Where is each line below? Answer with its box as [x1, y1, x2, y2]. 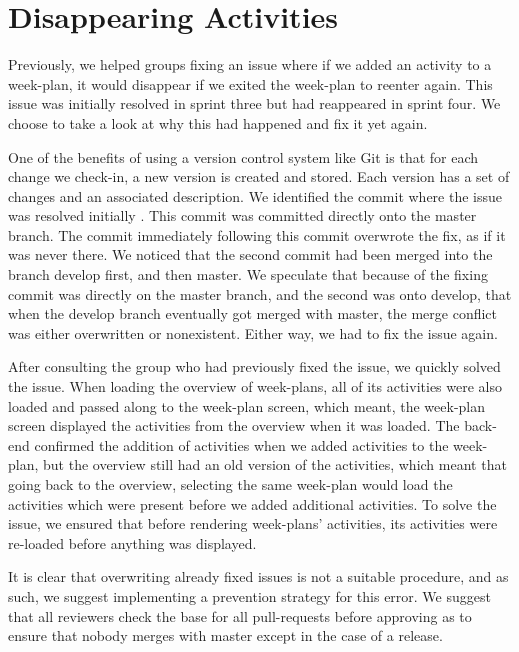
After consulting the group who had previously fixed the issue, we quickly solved [8, 356, 501, 377]
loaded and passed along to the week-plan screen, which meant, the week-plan [8, 395, 486, 416]
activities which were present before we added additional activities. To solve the [8, 493, 497, 514]
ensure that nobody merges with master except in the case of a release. [8, 625, 443, 646]
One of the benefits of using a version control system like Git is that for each [8, 146, 479, 167]
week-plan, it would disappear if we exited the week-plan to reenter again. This [8, 73, 493, 94]
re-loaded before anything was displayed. [8, 532, 257, 553]
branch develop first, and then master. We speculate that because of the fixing [8, 264, 488, 285]
